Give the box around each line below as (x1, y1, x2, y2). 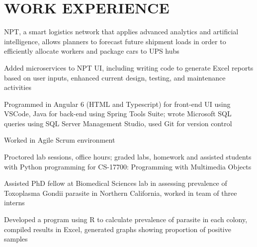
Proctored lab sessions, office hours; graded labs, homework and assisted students (4, 152, 252, 162)
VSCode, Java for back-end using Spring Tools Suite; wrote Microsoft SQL (4, 108, 232, 119)
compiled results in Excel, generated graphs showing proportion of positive (4, 224, 231, 234)
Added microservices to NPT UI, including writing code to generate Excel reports (4, 62, 254, 73)
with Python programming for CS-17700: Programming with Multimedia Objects (4, 161, 252, 171)
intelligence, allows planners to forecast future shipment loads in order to (4, 36, 226, 46)
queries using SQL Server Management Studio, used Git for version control (4, 118, 232, 128)
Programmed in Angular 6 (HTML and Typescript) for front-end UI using (4, 98, 231, 109)
